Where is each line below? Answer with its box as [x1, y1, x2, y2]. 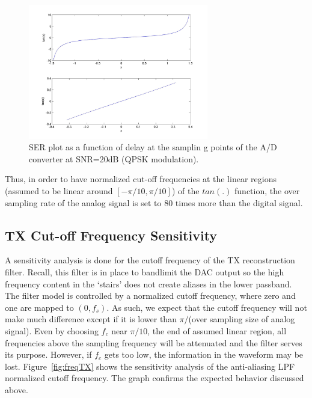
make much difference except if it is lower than [5, 313, 177, 325]
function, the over [234, 184, 300, 197]
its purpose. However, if [5, 348, 92, 361]
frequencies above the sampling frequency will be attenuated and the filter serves [5, 336, 302, 349]
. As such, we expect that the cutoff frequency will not [106, 301, 307, 313]
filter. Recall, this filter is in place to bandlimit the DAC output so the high [5, 265, 284, 278]
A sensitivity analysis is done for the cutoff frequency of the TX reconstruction [5, 254, 295, 266]
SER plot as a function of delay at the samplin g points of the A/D [29, 141, 277, 153]
